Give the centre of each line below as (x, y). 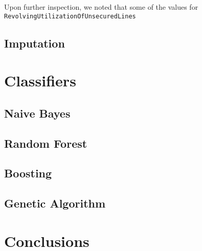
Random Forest (46, 143)
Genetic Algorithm (55, 203)
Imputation (35, 43)
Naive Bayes (37, 113)
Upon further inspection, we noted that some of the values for (101, 7)
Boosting (28, 173)
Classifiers (40, 81)
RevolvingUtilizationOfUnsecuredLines (70, 16)
